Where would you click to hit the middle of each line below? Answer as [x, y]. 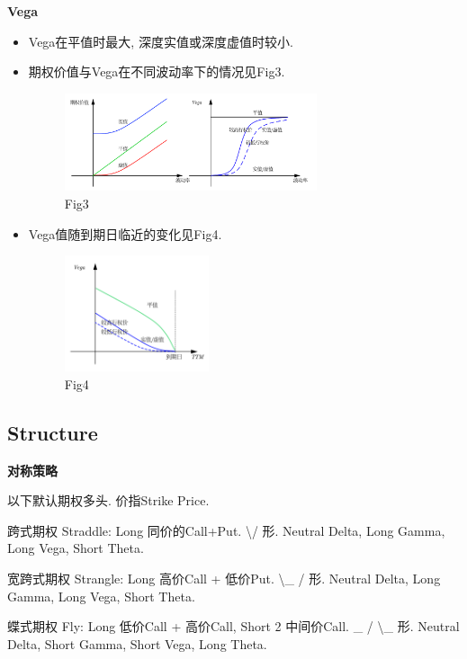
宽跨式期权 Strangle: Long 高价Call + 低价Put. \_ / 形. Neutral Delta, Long [224, 578]
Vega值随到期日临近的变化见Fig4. [125, 233]
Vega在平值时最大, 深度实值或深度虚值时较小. [161, 41]
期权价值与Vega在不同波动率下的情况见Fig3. [157, 71]
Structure [53, 432]
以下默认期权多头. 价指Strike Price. [108, 500]
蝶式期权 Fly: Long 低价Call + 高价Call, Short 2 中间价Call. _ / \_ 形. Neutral [233, 626]
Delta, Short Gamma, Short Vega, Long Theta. [137, 643]
